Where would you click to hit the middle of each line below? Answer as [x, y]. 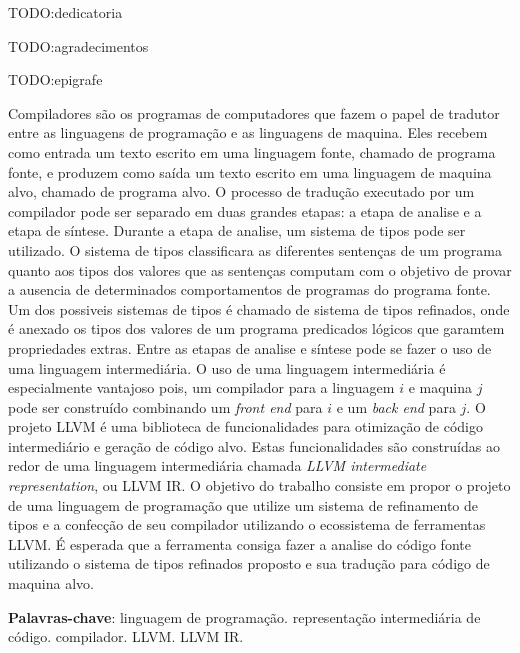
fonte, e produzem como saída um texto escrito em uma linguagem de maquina [250, 171]
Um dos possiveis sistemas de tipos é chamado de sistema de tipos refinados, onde [259, 308]
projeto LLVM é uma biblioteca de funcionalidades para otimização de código [246, 426]
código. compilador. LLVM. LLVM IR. [126, 636]
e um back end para [396, 406]
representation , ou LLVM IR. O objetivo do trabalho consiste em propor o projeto [259, 485]
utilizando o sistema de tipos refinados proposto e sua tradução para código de [249, 563]
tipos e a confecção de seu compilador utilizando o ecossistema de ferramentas [247, 524]
